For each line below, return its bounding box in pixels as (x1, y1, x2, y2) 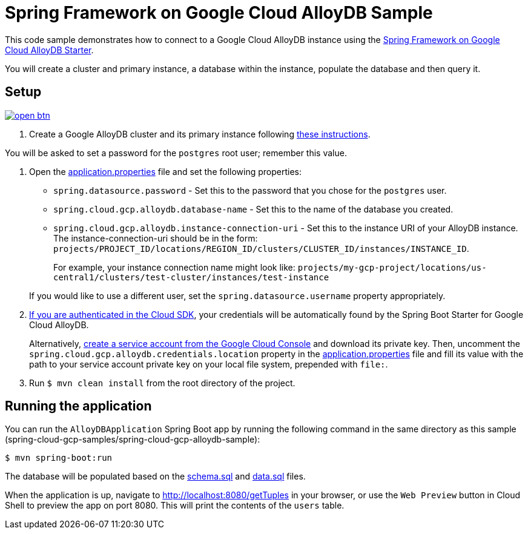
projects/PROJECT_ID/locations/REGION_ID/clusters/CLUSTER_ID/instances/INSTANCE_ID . (53, 243, 469, 254)
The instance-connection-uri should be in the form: (53, 232, 258, 243)
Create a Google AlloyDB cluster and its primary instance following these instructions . (29, 128, 371, 139)
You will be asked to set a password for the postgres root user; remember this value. (5, 147, 347, 158)
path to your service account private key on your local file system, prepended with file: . (29, 358, 388, 369)
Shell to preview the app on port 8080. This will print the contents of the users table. (5, 500, 345, 511)
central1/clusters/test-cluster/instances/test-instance (53, 272, 329, 282)
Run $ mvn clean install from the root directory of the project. (29, 377, 295, 388)
